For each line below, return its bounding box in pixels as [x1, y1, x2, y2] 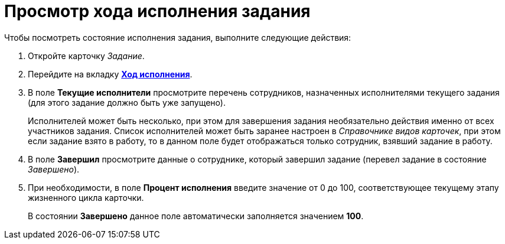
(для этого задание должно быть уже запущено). [28, 97, 226, 108]
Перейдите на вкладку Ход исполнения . [28, 69, 193, 79]
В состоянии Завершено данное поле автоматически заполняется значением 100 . [28, 210, 364, 221]
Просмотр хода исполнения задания [4, 1, 311, 21]
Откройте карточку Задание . [28, 50, 145, 61]
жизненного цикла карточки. [28, 192, 144, 203]
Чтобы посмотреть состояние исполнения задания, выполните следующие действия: [4, 32, 351, 43]
